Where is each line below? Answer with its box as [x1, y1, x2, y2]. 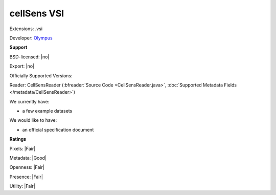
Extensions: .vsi [9, 26, 43, 32]
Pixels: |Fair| [9, 145, 36, 151]
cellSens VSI [9, 8, 64, 19]
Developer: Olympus [9, 35, 53, 41]
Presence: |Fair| [9, 174, 43, 180]
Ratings [9, 136, 27, 142]
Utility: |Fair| [9, 183, 35, 189]
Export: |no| [9, 63, 35, 69]
